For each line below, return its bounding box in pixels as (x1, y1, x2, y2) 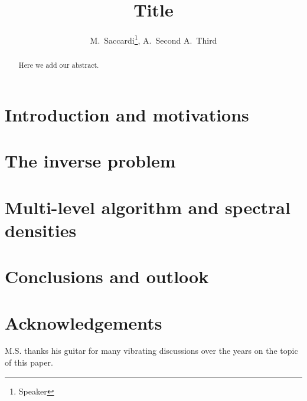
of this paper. (5, 356, 53, 369)
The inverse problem (5, 149, 176, 173)
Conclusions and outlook (5, 264, 209, 288)
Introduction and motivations (5, 102, 249, 126)
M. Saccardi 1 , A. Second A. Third (90, 32, 217, 46)
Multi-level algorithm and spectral (5, 195, 290, 219)
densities (5, 218, 77, 242)
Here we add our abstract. (18, 60, 99, 70)
